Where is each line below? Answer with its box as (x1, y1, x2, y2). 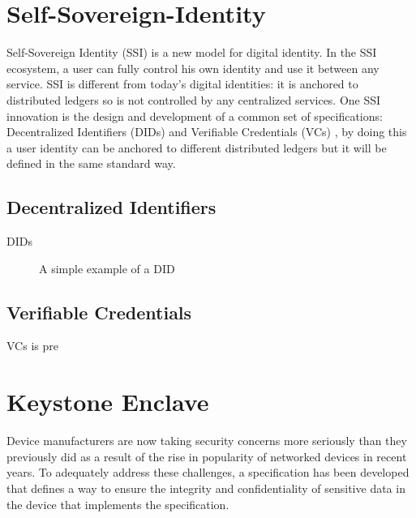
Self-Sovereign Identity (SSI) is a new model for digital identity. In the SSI (6, 44, 377, 61)
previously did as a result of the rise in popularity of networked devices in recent (6, 447, 407, 464)
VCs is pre (6, 337, 58, 354)
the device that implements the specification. (6, 495, 229, 512)
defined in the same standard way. (6, 155, 176, 172)
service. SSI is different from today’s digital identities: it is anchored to (6, 75, 358, 92)
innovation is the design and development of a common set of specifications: (6, 107, 383, 124)
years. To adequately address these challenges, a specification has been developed (6, 464, 410, 481)
